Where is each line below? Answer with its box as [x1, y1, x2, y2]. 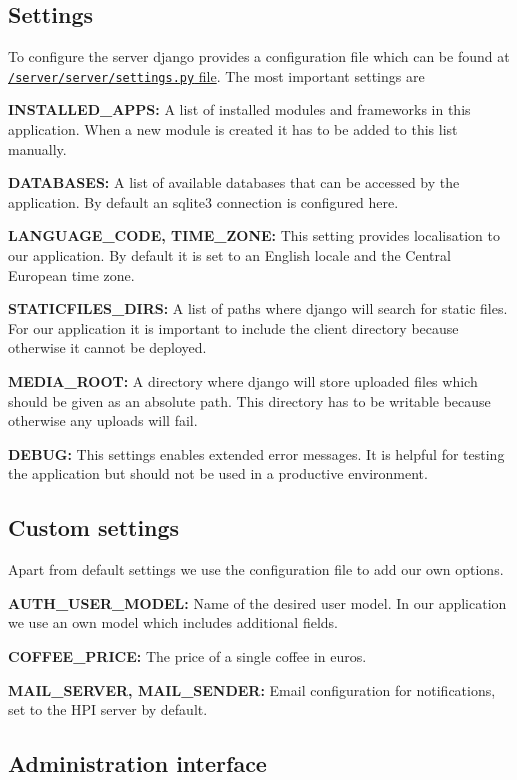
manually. [8, 138, 67, 159]
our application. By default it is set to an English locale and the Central [8, 245, 451, 266]
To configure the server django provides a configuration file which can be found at [8, 46, 510, 67]
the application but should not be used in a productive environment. [8, 463, 428, 484]
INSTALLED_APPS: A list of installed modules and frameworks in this [8, 99, 471, 120]
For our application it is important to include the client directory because [8, 317, 459, 338]
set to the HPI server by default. [8, 699, 208, 720]
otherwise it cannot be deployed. [8, 337, 207, 358]
